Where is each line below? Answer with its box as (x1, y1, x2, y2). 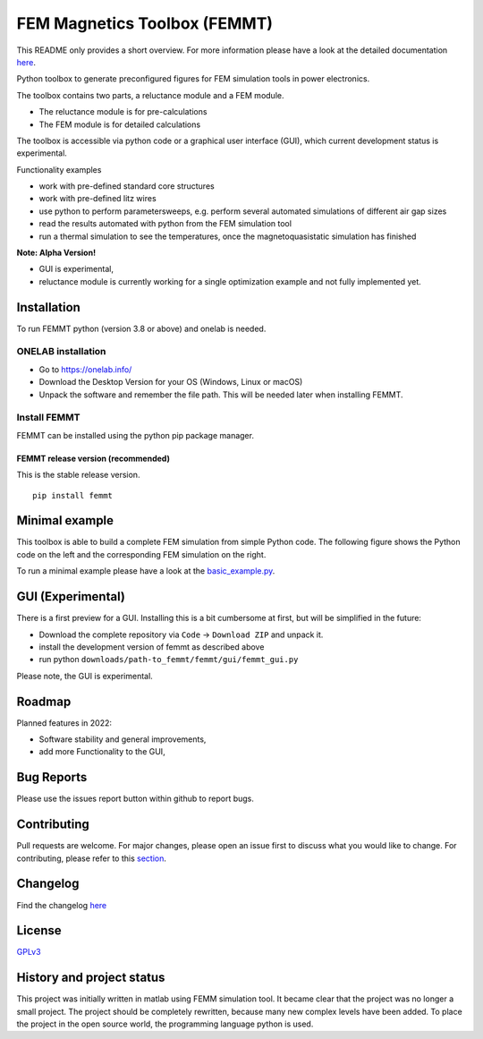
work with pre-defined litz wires (38, 193, 157, 204)
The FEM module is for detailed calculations (38, 119, 201, 130)
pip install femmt (32, 490, 114, 500)
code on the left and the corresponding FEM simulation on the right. (16, 549, 267, 559)
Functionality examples (16, 164, 102, 175)
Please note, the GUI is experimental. (16, 670, 154, 681)
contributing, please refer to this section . (16, 853, 167, 864)
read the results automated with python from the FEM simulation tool (38, 218, 292, 229)
